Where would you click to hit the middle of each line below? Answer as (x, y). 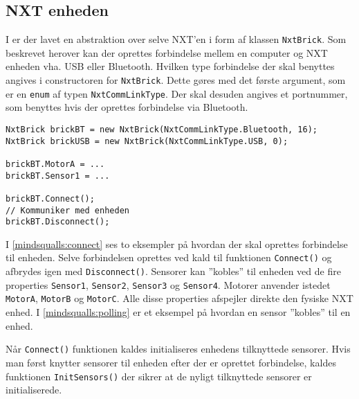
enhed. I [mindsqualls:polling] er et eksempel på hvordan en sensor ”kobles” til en (178, 312)
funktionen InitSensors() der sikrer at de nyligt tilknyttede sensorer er (159, 376)
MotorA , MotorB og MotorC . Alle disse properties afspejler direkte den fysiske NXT (179, 298)
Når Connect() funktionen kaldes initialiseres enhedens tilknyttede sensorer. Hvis (178, 349)
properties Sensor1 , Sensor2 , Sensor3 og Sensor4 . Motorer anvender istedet (168, 284)
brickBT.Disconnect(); (58, 222)
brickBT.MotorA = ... (55, 164)
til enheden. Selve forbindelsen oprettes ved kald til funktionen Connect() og (169, 257)
